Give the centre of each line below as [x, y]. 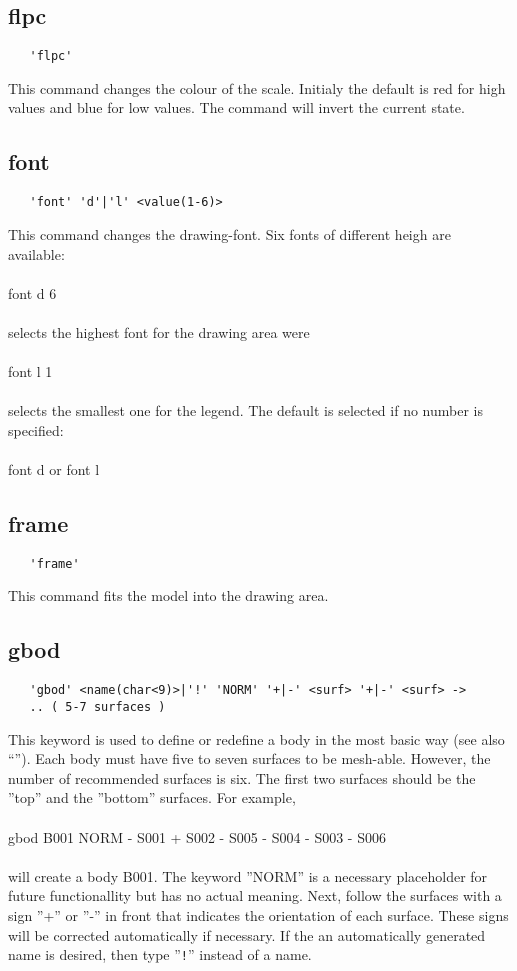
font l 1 [30, 371]
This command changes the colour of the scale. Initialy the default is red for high [257, 87]
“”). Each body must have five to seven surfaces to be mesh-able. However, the [249, 758]
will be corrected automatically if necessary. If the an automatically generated [247, 934]
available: [36, 253]
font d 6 [32, 292]
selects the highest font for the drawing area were [159, 331]
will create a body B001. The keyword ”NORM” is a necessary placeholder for [248, 875]
